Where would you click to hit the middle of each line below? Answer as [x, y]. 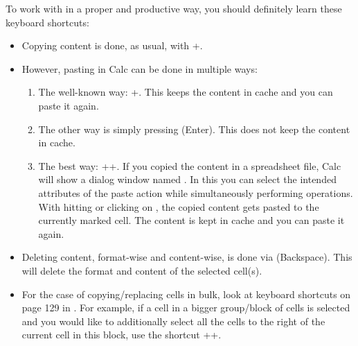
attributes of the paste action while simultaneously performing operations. [196, 192]
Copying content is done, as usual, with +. [112, 45]
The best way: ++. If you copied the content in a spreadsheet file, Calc [190, 165]
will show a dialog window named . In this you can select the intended [187, 179]
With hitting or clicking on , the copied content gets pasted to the [179, 206]
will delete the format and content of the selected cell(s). [142, 270]
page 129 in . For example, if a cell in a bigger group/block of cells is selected [186, 308]
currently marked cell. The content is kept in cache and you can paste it [191, 220]
